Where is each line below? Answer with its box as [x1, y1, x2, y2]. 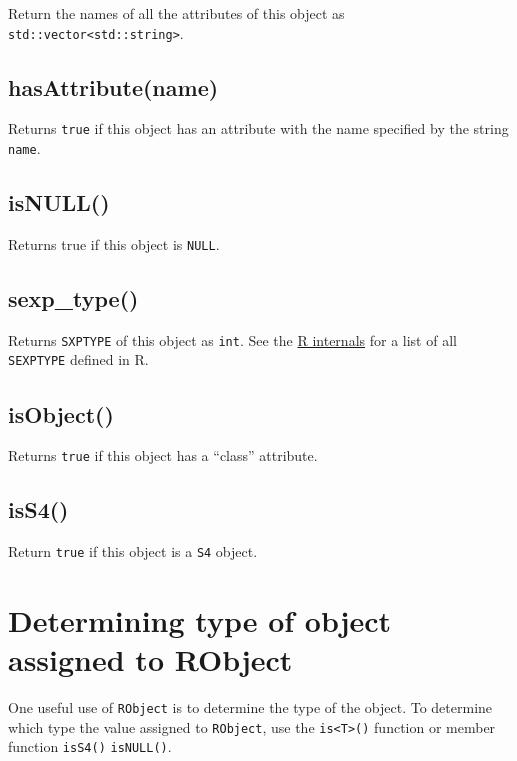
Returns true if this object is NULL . [8, 233, 220, 254]
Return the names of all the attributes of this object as [8, 3, 345, 23]
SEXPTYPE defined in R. [8, 349, 149, 370]
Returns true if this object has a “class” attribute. [8, 445, 318, 466]
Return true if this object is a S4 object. [8, 541, 258, 562]
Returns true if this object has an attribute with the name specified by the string [8, 118, 509, 139]
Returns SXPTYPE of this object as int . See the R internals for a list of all [8, 329, 457, 350]
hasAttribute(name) [8, 71, 219, 102]
